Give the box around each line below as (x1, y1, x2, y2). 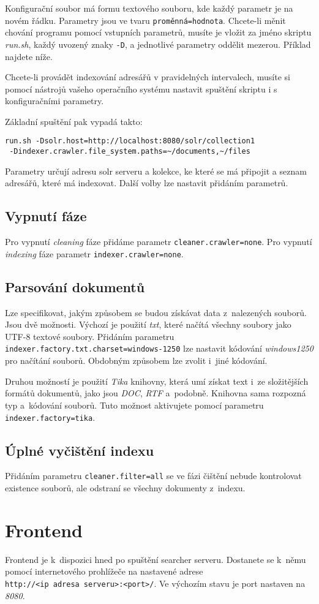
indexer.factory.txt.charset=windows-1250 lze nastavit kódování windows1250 (5, 342, 313, 355)
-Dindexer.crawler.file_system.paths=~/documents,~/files (9, 147, 250, 156)
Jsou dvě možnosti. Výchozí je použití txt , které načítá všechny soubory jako (5, 318, 291, 331)
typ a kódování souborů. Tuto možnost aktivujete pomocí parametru (5, 398, 264, 411)
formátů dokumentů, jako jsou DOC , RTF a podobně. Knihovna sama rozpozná (5, 387, 306, 399)
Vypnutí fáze (5, 206, 87, 225)
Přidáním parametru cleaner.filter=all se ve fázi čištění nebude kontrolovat (5, 469, 302, 482)
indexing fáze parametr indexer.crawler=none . (5, 247, 184, 260)
